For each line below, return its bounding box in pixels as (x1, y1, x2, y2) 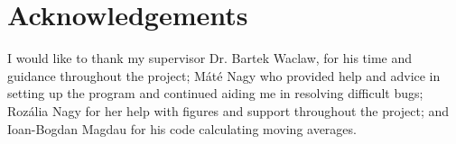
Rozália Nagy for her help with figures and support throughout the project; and (7, 101, 450, 120)
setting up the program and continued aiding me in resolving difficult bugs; (7, 84, 423, 103)
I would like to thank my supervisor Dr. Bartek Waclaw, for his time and (7, 49, 413, 67)
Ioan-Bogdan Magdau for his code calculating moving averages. (7, 119, 357, 138)
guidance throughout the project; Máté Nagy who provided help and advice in (7, 66, 441, 85)
